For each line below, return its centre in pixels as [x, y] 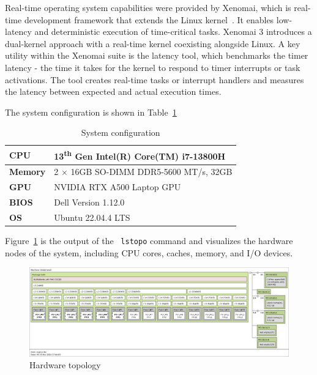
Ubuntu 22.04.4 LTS [92, 217]
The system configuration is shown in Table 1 [91, 112]
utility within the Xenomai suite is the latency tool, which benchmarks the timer [157, 55]
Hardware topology [65, 365]
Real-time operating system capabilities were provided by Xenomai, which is [148, 7]
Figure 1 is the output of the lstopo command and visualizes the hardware [149, 241]
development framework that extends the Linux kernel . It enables [149, 19]
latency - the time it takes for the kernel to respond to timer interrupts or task [153, 67]
